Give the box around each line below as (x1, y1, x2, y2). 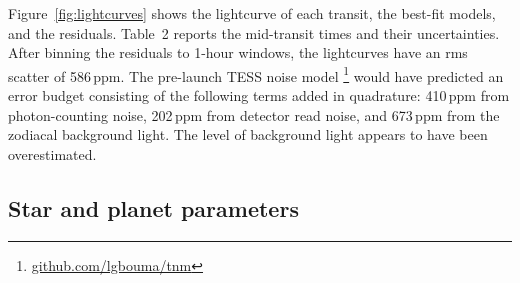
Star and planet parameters (8, 192, 299, 223)
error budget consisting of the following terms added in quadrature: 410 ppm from (8, 85, 510, 106)
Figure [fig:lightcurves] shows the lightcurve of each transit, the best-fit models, (8, 3, 496, 23)
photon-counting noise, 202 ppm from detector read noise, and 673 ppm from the (8, 104, 500, 125)
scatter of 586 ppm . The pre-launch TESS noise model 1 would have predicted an (8, 62, 504, 86)
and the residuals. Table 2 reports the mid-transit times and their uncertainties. (8, 22, 500, 43)
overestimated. (8, 143, 97, 164)
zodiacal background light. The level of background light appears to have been (8, 124, 488, 145)
